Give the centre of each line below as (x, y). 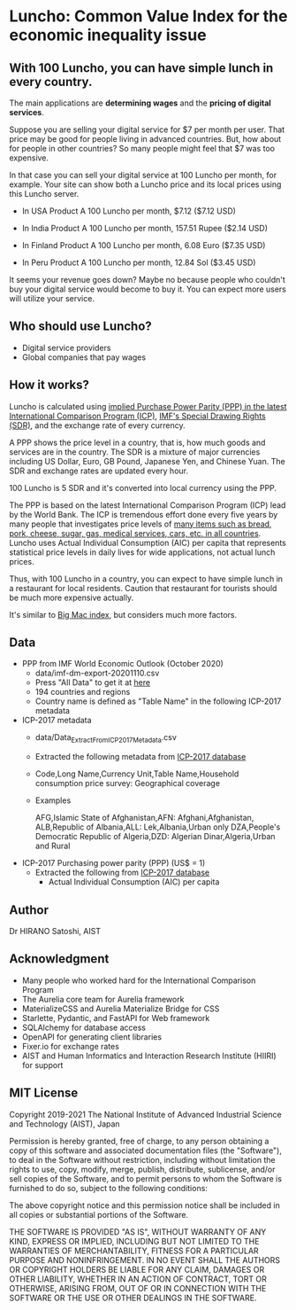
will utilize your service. (52, 298)
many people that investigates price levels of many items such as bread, (140, 524)
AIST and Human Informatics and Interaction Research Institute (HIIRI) (149, 1056)
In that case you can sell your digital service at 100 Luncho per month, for (143, 175)
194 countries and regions (83, 692)
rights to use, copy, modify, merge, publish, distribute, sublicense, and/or (142, 1169)
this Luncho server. (44, 194)
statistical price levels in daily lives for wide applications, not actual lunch (142, 552)
